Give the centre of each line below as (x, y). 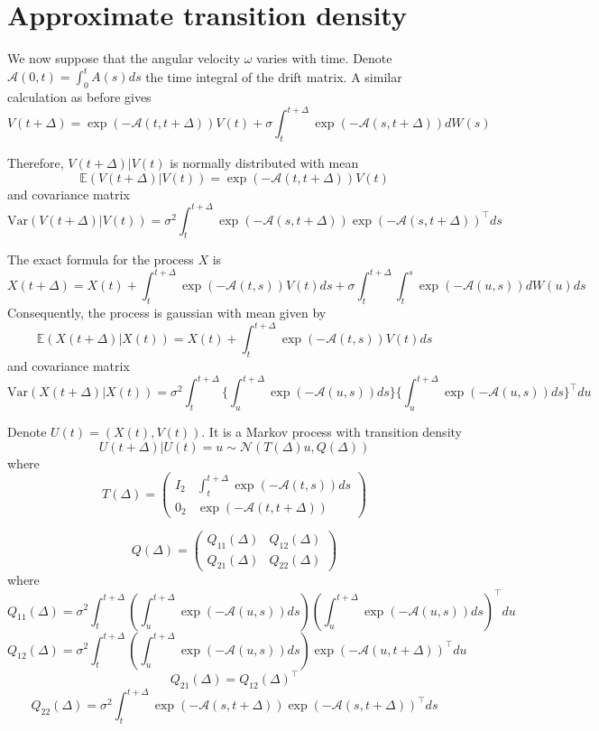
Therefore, (36, 162)
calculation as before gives (79, 97)
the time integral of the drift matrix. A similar (274, 76)
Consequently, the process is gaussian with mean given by (167, 313)
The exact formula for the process (101, 259)
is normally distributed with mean (264, 162)
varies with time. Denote (324, 58)
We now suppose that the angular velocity (124, 58)
